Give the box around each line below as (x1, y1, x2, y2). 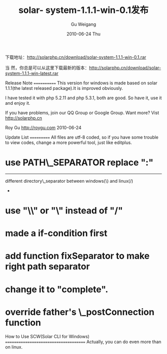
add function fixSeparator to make (5, 250, 150, 262)
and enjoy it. (5, 100, 31, 106)
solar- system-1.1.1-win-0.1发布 (18, 4, 149, 16)
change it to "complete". (5, 283, 108, 295)
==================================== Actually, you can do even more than (5, 339, 162, 345)
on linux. (5, 344, 23, 350)
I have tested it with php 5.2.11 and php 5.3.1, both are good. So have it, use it (5, 95, 162, 101)
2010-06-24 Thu (66, 31, 101, 37)
